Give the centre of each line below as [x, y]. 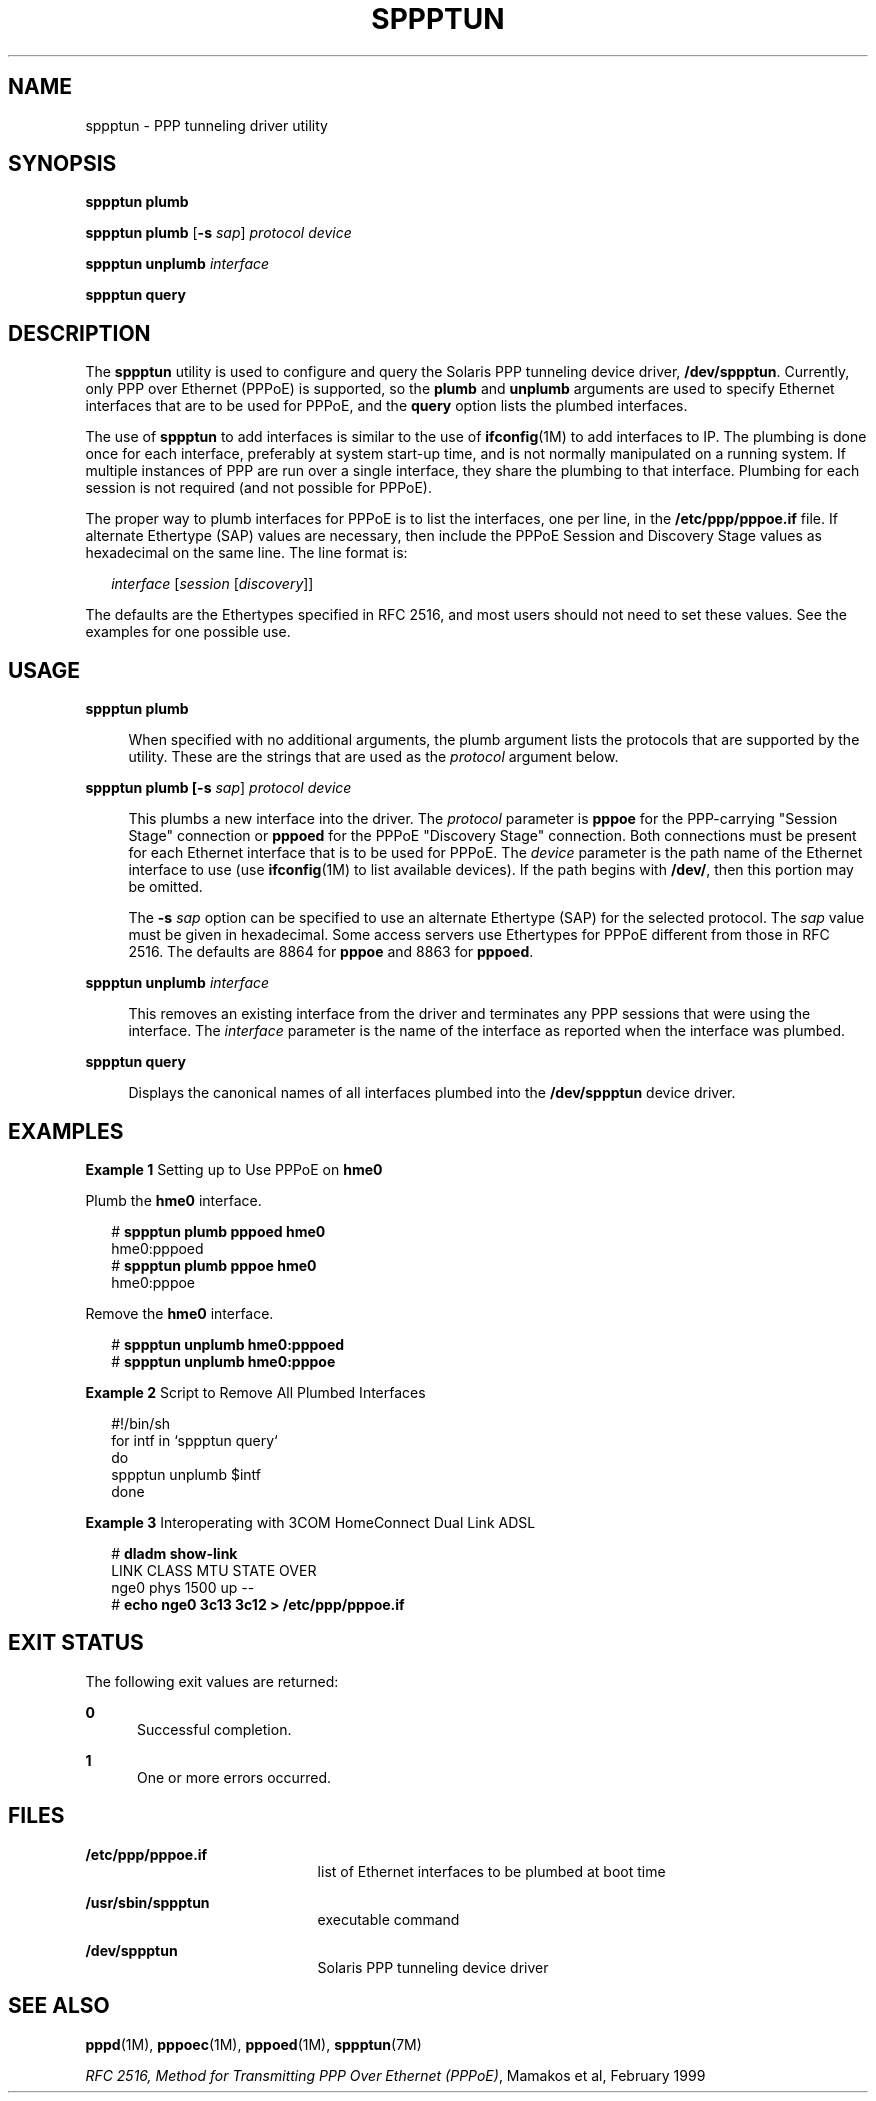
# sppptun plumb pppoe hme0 [214, 1265]
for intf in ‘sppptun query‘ [194, 1440]
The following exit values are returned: [212, 1681]
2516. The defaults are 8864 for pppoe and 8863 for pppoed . [331, 952]
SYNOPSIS [62, 164]
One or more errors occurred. [234, 1777]
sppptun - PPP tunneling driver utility [206, 125]
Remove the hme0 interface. [179, 1313]
